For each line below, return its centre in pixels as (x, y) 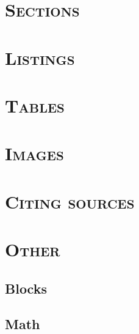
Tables (35, 105)
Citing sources (70, 201)
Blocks (26, 288)
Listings (40, 57)
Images (34, 153)
